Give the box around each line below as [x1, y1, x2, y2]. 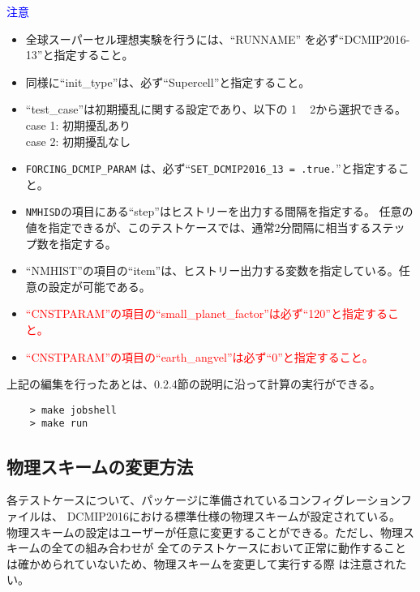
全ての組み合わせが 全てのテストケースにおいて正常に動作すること [51, 539, 407, 556]
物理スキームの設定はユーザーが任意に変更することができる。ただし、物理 [6, 523, 404, 540]
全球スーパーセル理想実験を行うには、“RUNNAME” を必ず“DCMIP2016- [25, 30, 410, 47]
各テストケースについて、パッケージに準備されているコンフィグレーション [6, 491, 401, 508]
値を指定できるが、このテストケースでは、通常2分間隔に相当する [25, 219, 371, 236]
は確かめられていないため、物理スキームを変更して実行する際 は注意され [6, 555, 396, 572]
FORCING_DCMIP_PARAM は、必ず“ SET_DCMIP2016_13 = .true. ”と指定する [25, 160, 398, 177]
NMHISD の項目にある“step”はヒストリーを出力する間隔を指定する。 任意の [25, 203, 414, 220]
